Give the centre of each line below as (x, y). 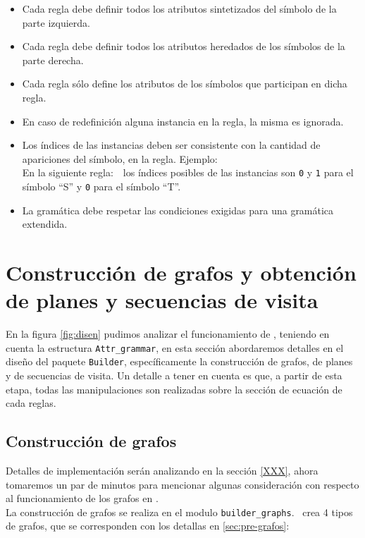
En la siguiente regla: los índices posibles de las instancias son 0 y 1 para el (188, 172)
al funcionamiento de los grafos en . (82, 498)
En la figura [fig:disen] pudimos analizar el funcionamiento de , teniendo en (168, 334)
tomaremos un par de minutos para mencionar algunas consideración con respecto (182, 484)
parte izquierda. (56, 22)
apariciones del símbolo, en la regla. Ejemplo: (120, 158)
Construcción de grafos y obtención (181, 273)
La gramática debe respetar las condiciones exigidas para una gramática (178, 210)
